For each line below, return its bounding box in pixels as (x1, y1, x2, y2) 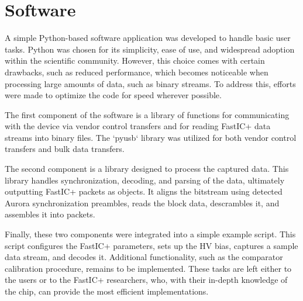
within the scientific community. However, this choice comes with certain (5, 54, 265, 67)
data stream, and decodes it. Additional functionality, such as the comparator (5, 251, 283, 263)
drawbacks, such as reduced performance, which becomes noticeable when (5, 65, 268, 78)
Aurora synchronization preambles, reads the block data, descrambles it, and (5, 196, 280, 209)
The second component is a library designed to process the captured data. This (5, 162, 289, 175)
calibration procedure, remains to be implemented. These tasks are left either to (5, 262, 292, 274)
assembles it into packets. (5, 208, 95, 220)
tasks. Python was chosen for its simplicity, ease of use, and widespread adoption (5, 43, 295, 55)
